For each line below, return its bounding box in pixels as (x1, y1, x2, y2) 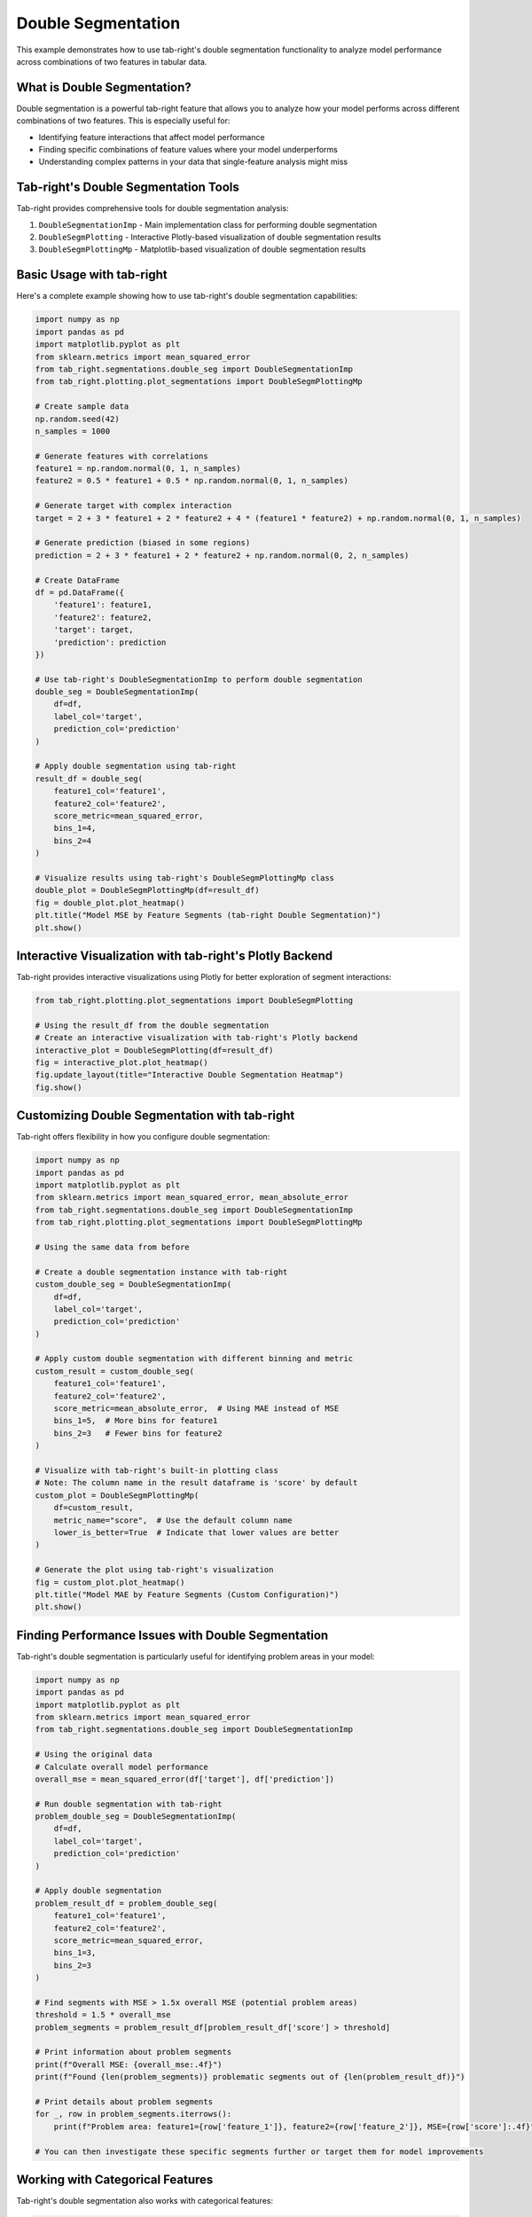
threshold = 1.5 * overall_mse (35, 2009, 172, 2020)
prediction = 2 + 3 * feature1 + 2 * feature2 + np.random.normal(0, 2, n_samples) (35, 550, 410, 560)
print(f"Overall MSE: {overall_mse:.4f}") (35, 2059, 223, 2070)
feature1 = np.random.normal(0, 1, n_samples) (35, 464, 241, 474)
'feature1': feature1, (53, 599, 153, 610)
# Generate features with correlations (35, 450, 208, 461)
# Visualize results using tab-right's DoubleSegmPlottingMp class (35, 873, 335, 882)
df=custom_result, (53, 1503, 134, 1513)
